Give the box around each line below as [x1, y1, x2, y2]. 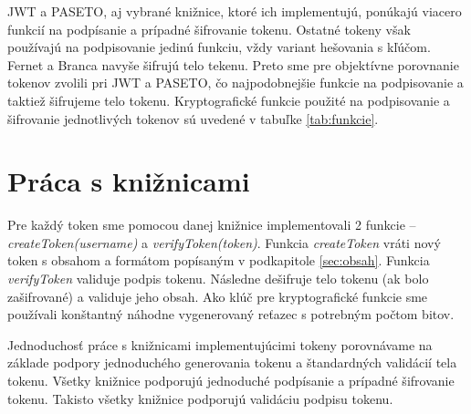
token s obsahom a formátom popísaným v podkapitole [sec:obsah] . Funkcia [7, 251, 430, 270]
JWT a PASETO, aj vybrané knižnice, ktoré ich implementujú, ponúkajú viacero [7, 2, 462, 20]
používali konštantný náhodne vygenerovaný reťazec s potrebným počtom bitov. [7, 305, 455, 324]
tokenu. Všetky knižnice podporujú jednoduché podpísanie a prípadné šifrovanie [7, 371, 455, 390]
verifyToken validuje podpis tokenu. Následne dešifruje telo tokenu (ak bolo [7, 269, 429, 288]
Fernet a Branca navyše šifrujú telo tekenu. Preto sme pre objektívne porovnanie [7, 55, 459, 74]
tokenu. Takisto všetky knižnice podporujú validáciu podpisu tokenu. [7, 388, 393, 408]
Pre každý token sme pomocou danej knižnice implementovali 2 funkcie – [7, 215, 416, 234]
